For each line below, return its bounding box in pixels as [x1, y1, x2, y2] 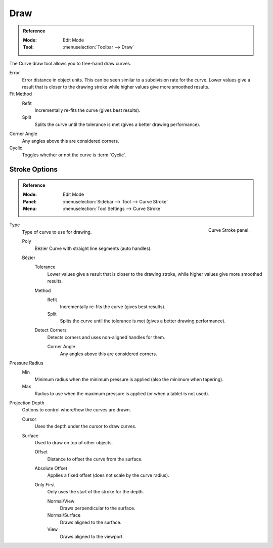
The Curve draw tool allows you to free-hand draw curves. [9, 60, 131, 66]
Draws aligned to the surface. [60, 519, 122, 525]
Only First [34, 481, 55, 488]
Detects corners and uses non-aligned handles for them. [47, 334, 165, 340]
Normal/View [47, 498, 75, 504]
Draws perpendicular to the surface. [60, 505, 135, 511]
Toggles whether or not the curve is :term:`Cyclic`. [22, 152, 127, 158]
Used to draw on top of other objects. [34, 439, 113, 445]
